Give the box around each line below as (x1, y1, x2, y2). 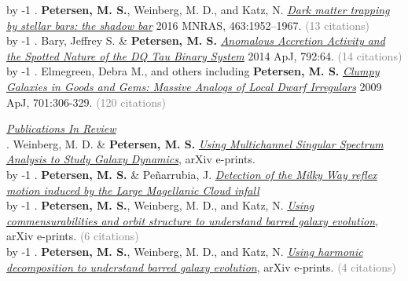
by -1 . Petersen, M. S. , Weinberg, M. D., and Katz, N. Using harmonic (6, 243, 363, 259)
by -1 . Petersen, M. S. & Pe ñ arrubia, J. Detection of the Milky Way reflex (6, 166, 377, 182)
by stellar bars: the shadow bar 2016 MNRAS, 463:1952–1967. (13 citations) (6, 16, 369, 33)
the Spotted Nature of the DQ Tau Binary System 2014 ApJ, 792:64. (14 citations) (6, 47, 402, 64)
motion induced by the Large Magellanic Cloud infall (6, 181, 259, 198)
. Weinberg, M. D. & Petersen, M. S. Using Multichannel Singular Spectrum (6, 135, 384, 151)
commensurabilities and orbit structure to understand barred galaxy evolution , (6, 212, 378, 228)
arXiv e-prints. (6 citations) (6, 228, 139, 244)
